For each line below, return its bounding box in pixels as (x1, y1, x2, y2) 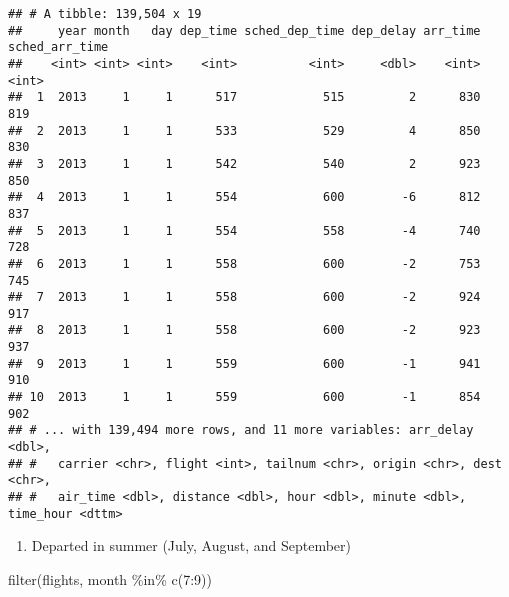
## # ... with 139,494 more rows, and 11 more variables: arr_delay (8, 423, 474, 438)
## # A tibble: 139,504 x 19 (8, 7, 202, 21)
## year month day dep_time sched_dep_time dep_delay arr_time (8, 23, 481, 38)
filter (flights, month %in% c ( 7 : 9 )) (8, 568, 212, 589)
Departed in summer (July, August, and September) (31, 535, 351, 556)
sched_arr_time (8, 40, 109, 55)
